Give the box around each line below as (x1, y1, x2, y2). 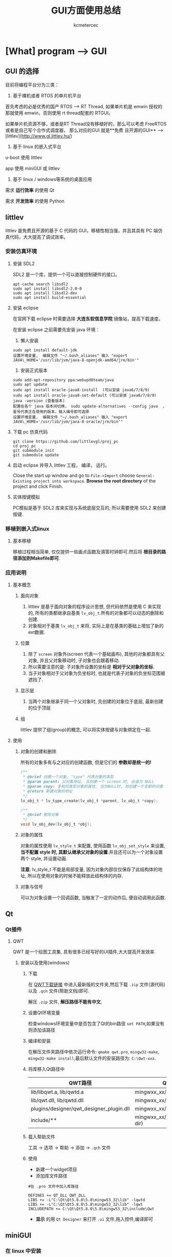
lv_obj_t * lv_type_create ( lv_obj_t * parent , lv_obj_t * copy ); (20, 798, 159, 803)
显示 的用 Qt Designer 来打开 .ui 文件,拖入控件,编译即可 (35, 1216, 154, 1222)
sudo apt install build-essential (12, 295, 87, 300)
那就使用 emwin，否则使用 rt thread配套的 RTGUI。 (5, 110, 114, 116)
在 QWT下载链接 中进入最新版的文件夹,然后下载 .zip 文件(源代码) (28, 981, 165, 987)
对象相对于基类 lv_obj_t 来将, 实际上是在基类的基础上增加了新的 (28, 623, 164, 629)
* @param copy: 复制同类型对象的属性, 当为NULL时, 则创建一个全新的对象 (23, 784, 163, 789)
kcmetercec (73, 22, 99, 28)
